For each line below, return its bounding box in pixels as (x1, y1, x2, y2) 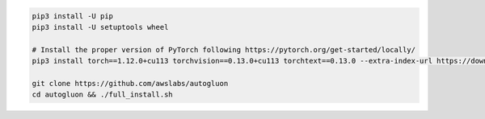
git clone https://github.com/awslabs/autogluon (32, 79, 229, 88)
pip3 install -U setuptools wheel (32, 23, 169, 31)
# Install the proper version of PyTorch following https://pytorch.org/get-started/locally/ (32, 45, 416, 54)
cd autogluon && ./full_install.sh (32, 90, 173, 100)
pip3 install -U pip (32, 11, 113, 20)
